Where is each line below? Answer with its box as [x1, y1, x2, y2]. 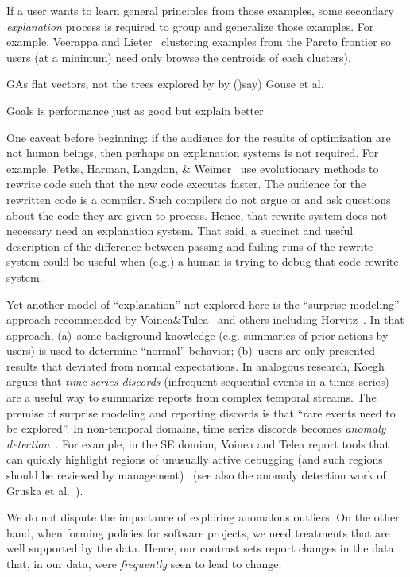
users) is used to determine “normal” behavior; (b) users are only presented [6, 342, 375, 359]
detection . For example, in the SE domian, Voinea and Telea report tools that [6, 435, 390, 452]
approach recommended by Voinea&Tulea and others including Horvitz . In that [6, 311, 404, 328]
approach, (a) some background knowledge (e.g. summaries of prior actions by [6, 326, 389, 343]
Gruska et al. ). [6, 482, 83, 498]
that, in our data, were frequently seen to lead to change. [6, 556, 282, 571]
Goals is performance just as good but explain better [6, 102, 264, 118]
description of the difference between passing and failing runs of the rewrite [6, 237, 373, 254]
